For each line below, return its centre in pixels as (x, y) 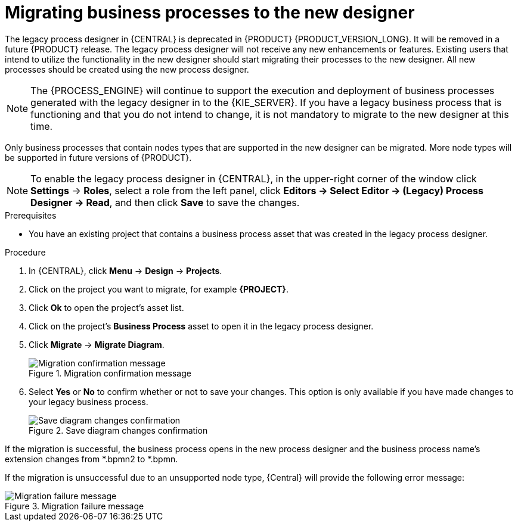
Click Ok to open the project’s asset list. (106, 307)
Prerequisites (31, 215)
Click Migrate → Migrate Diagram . (97, 344)
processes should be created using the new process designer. (127, 69)
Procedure (25, 252)
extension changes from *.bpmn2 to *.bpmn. (91, 459)
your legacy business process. (89, 401)
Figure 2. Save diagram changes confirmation (118, 430)
